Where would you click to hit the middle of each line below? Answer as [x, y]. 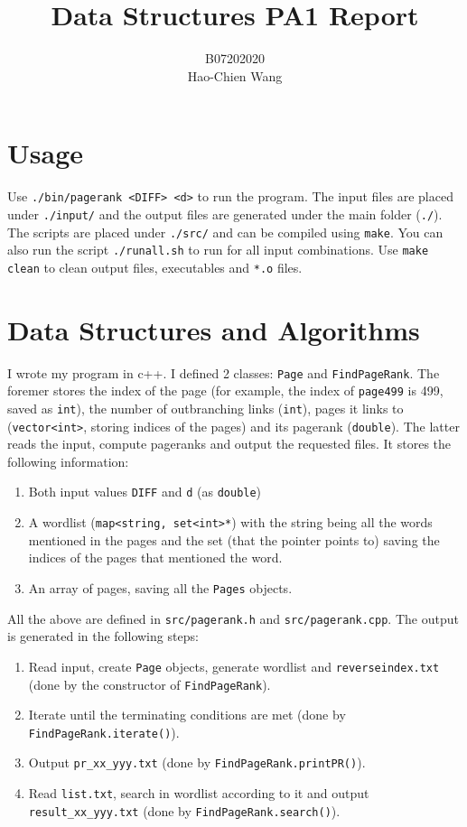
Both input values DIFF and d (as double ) [145, 492]
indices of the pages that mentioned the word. [155, 558]
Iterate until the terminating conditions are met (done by [187, 715]
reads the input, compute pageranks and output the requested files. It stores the [229, 444]
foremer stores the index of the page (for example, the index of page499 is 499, [225, 390]
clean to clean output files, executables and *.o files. [155, 267]
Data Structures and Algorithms [214, 329]
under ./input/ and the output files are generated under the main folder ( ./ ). [225, 214]
